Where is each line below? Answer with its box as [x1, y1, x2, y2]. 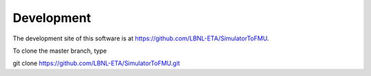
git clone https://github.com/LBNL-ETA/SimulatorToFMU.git [12, 59, 180, 68]
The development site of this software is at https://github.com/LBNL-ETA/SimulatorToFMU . [12, 34, 269, 42]
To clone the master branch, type [12, 47, 107, 55]
